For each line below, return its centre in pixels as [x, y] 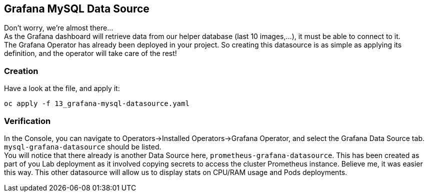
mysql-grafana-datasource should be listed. [83, 146]
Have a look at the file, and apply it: [62, 88]
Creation [21, 71]
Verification [27, 121]
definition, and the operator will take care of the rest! [90, 53]
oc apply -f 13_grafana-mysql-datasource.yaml [97, 104]
